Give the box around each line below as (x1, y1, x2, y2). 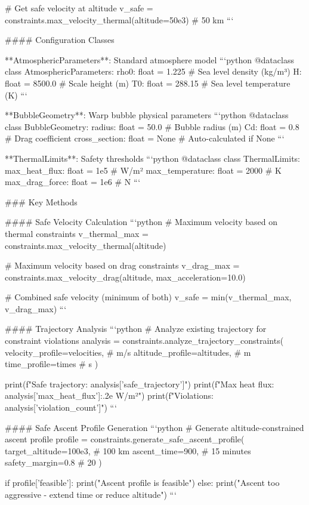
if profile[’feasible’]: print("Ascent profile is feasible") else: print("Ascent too (5, 476, 280, 488)
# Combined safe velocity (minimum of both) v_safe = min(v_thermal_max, (5, 291, 292, 303)
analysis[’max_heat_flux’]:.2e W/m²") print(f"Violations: (5, 389, 214, 402)
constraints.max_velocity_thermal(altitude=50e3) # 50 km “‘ (5, 13, 234, 26)
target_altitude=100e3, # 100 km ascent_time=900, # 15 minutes (5, 444, 251, 457)
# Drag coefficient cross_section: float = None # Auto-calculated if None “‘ (5, 132, 285, 144)
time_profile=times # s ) (5, 358, 98, 370)
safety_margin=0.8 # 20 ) (5, 456, 102, 469)
